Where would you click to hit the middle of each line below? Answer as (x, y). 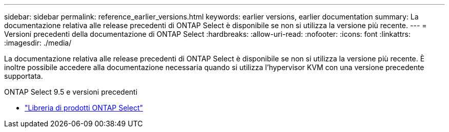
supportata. (24, 76)
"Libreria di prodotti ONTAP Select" (84, 108)
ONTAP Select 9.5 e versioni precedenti (71, 92)
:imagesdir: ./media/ (38, 43)
